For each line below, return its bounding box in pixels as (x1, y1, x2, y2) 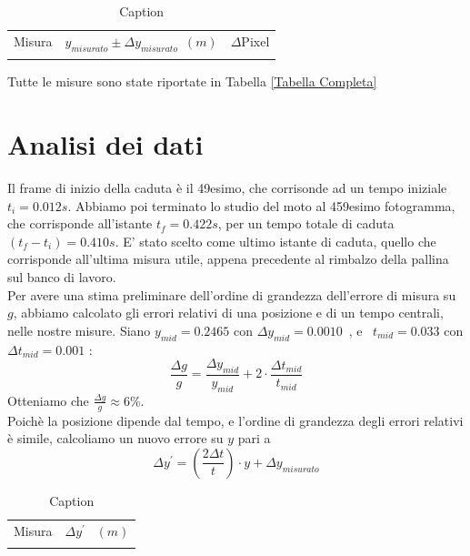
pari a (237, 429, 271, 448)
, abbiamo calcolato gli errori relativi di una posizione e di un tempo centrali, (13, 303, 444, 322)
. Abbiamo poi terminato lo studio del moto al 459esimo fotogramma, (67, 196, 455, 215)
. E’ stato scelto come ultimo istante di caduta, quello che (115, 231, 436, 250)
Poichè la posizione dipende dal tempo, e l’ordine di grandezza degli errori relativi (7, 410, 464, 430)
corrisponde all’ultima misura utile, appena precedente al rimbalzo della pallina (7, 249, 449, 268)
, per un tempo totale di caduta (217, 214, 395, 233)
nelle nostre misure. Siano (7, 320, 151, 339)
